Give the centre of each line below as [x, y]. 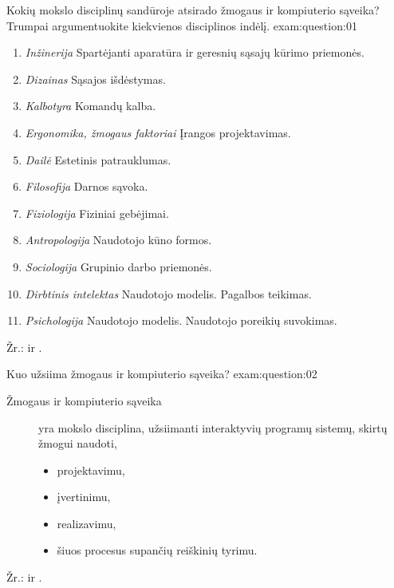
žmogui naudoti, [78, 443]
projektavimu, [91, 470]
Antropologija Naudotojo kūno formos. [118, 240]
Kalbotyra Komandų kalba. [91, 106]
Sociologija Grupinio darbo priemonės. [118, 266]
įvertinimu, [84, 497]
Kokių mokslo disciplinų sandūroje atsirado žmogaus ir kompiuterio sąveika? [193, 10]
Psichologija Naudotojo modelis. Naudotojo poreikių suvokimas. [181, 320]
